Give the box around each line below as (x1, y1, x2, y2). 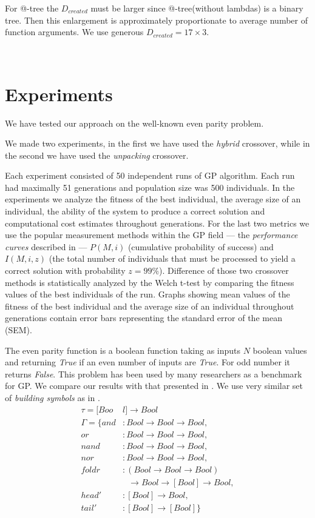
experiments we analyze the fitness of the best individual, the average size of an (5, 193, 301, 205)
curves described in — (5, 240, 87, 253)
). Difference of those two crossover (159, 264, 289, 277)
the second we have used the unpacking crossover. (5, 148, 189, 161)
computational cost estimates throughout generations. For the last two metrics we (5, 216, 310, 229)
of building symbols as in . (5, 391, 100, 403)
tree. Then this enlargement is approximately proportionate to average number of (5, 13, 308, 26)
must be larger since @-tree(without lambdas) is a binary (90, 2, 303, 14)
